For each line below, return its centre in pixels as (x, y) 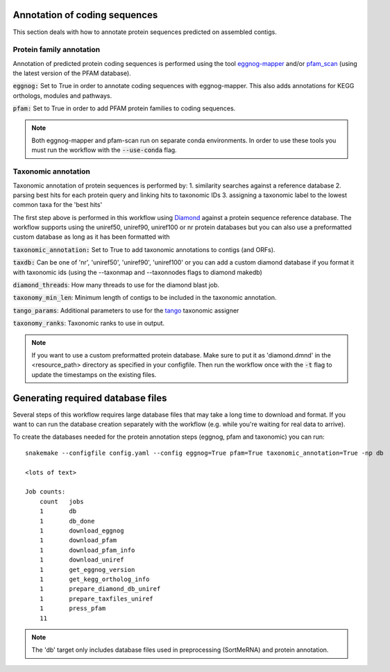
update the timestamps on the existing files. (94, 374)
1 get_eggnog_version (87, 570)
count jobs (61, 501)
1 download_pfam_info (87, 550)
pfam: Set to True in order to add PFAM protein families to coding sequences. (124, 108)
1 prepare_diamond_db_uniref (100, 589)
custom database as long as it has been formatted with (91, 237)
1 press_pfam (73, 608)
